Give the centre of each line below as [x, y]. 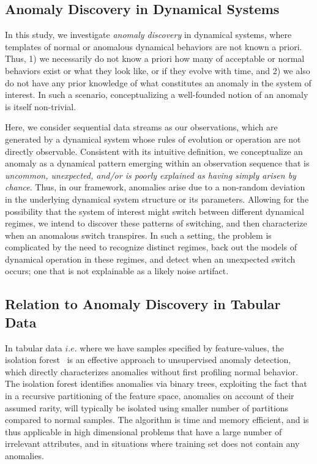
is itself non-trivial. [41, 106]
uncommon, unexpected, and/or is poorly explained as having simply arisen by [151, 175]
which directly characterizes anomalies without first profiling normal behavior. [151, 371]
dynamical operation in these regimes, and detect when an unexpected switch [150, 259]
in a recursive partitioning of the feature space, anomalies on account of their [150, 396]
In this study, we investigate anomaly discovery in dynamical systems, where [148, 35]
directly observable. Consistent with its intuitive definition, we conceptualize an [154, 151]
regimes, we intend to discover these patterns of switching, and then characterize [156, 223]
